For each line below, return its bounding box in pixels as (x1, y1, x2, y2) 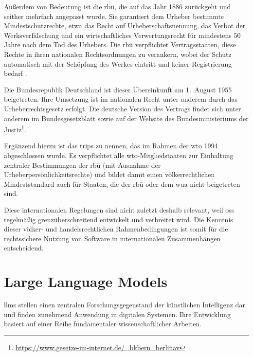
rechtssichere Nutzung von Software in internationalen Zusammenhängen (4, 233, 221, 243)
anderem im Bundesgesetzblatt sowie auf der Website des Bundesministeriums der (4, 113, 249, 123)
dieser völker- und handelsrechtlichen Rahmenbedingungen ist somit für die (4, 224, 228, 234)
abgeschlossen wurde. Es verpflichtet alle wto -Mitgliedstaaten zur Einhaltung (4, 150, 234, 160)
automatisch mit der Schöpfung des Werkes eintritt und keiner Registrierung (4, 58, 232, 69)
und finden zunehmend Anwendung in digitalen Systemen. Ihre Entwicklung (4, 309, 231, 319)
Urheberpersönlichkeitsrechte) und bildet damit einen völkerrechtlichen (4, 169, 215, 179)
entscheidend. (4, 243, 44, 253)
